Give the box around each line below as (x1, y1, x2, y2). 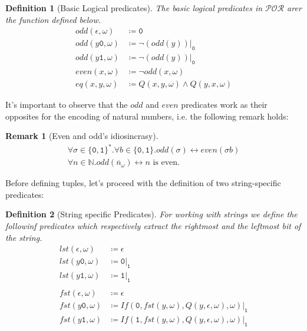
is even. (153, 158, 180, 167)
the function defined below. (5, 13, 101, 25)
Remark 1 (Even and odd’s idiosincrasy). (5, 130, 159, 142)
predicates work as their (181, 98, 268, 110)
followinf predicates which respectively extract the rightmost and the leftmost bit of (5, 220, 301, 232)
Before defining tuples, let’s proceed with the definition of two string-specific (5, 177, 281, 189)
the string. (5, 231, 42, 243)
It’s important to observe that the (5, 98, 128, 110)
